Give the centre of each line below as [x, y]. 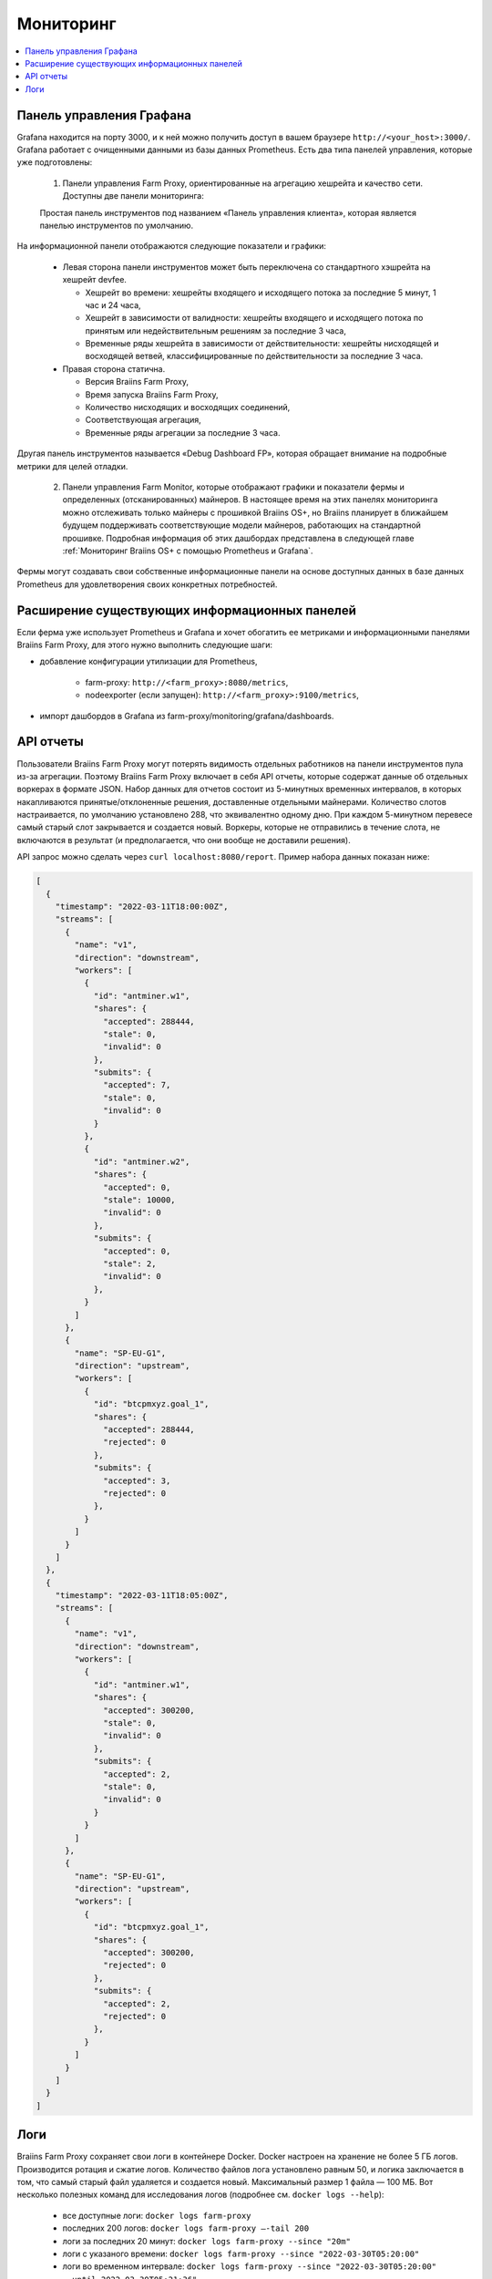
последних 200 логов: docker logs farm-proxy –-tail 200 [186, 2228]
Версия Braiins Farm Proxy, [137, 382]
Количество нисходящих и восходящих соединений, [188, 407]
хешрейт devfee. [95, 280]
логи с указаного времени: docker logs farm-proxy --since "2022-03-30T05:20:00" [241, 2253]
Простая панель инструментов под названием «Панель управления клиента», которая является [228, 212]
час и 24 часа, [113, 304]
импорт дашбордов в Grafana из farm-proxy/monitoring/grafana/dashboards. [187, 716]
